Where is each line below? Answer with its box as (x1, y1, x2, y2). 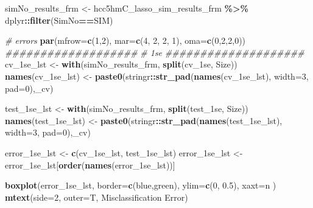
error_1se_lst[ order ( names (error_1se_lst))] (5, 158, 175, 171)
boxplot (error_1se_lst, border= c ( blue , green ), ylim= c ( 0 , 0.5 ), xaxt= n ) (5, 179, 276, 192)
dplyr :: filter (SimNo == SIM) (5, 13, 113, 26)
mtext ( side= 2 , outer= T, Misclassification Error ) (5, 190, 188, 203)
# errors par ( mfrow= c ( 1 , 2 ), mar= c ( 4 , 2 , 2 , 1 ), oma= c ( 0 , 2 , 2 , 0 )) (5, 34, 246, 47)
